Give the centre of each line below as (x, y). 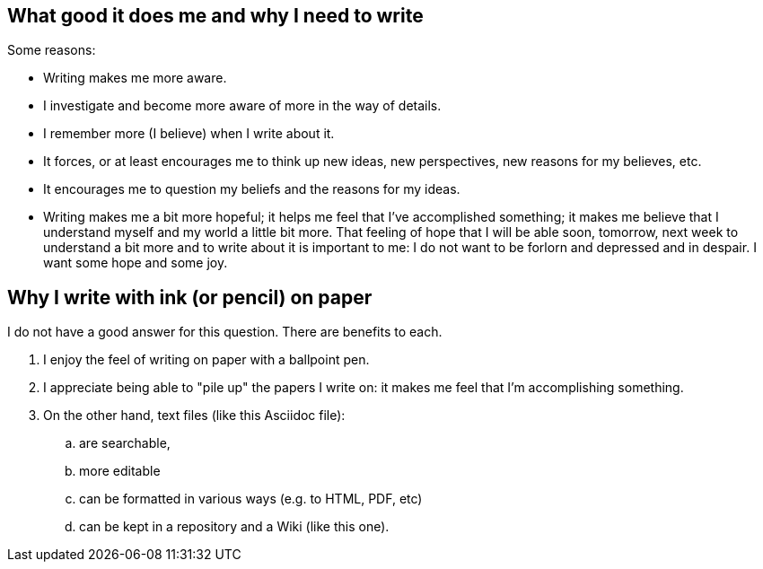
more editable (120, 471)
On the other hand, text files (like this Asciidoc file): (194, 416)
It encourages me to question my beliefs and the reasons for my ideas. (252, 189)
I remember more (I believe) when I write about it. (189, 134)
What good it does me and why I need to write (215, 16)
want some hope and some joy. (136, 263)
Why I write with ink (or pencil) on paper (190, 297)
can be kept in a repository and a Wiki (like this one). (234, 527)
